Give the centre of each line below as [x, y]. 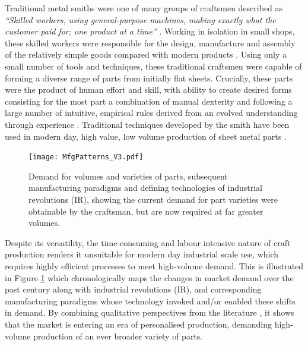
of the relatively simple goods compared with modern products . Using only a [146, 54]
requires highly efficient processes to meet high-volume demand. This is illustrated [154, 265]
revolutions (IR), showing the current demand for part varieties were [153, 199]
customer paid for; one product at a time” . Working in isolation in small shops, [150, 31]
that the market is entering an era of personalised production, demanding [139, 324]
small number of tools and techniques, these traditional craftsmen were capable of [153, 66]
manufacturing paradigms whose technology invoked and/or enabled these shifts [150, 301]
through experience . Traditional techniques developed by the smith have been [147, 124]
